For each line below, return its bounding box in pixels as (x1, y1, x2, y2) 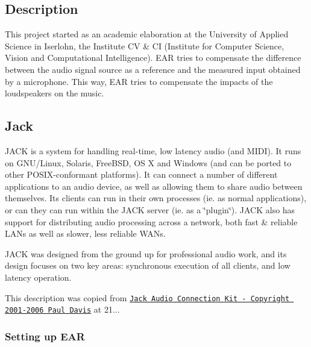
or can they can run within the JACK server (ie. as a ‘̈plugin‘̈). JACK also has (5, 203, 295, 216)
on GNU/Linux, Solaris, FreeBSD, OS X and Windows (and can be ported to (5, 156, 292, 169)
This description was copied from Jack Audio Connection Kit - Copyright (5, 291, 290, 304)
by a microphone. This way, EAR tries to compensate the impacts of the (5, 75, 273, 87)
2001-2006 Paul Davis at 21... (5, 303, 120, 316)
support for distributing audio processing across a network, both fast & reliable (5, 215, 298, 228)
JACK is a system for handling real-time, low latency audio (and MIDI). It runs (5, 144, 301, 157)
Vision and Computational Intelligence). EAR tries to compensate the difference (5, 51, 301, 64)
